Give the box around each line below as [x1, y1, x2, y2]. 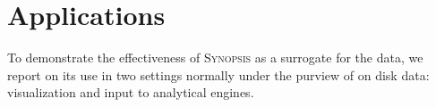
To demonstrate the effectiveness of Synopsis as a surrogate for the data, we [7, 48, 423, 67]
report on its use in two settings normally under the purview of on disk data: [7, 65, 430, 84]
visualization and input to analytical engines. [7, 83, 254, 102]
